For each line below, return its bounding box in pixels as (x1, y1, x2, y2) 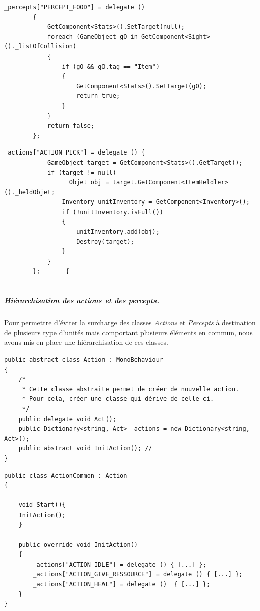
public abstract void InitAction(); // (18, 445, 152, 452)
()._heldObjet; (4, 188, 55, 196)
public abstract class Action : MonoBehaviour (4, 355, 163, 363)
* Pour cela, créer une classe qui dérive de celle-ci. (22, 395, 214, 403)
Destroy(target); (76, 238, 134, 245)
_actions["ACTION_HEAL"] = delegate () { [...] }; (33, 581, 211, 588)
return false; (47, 122, 94, 130)
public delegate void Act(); (18, 415, 116, 423)
